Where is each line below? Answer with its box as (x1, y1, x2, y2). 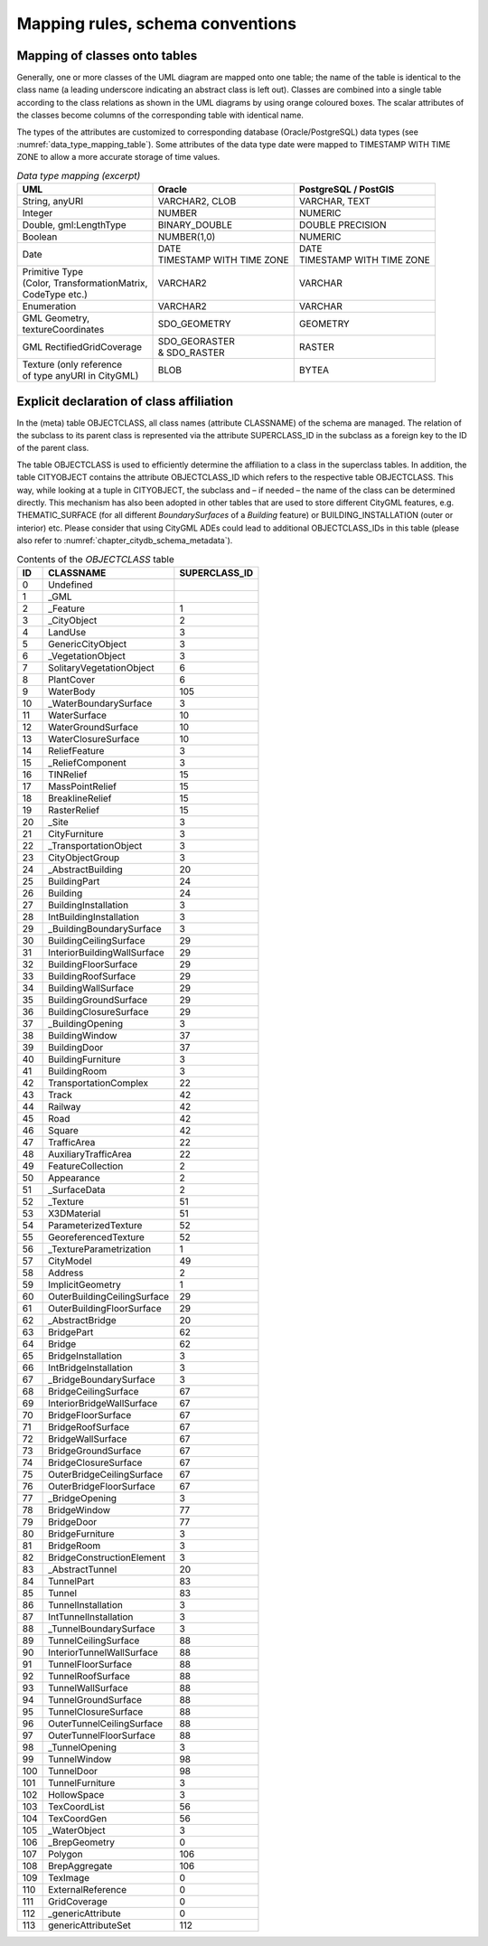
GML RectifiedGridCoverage (22, 341, 143, 353)
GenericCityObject (48, 637, 127, 650)
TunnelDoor (48, 1764, 99, 1777)
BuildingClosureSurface (48, 1005, 149, 1018)
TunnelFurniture (48, 1776, 116, 1789)
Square (48, 1123, 79, 1136)
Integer (22, 207, 53, 220)
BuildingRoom (48, 1065, 108, 1077)
